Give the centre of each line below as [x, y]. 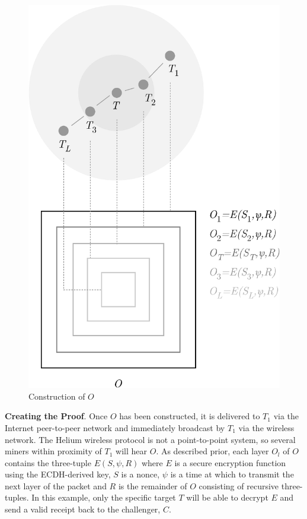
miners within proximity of [53, 451]
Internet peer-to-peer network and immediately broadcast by [115, 427]
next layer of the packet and [56, 485]
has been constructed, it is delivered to [190, 416]
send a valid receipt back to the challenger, [83, 509]
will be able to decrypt [227, 497]
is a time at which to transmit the [232, 474]
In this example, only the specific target [104, 497]
